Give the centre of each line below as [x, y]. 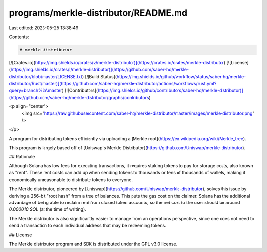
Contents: [19, 37]
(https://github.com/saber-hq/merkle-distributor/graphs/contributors [79, 97]
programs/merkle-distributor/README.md [98, 13]
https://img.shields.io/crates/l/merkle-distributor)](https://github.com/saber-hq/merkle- [100, 70]
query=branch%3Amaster [36, 90]
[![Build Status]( [101, 76]
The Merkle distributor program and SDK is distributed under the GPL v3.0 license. [93, 244]
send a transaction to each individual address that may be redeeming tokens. [88, 226]
